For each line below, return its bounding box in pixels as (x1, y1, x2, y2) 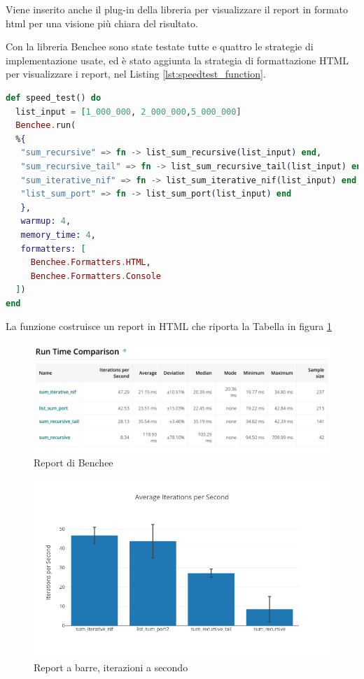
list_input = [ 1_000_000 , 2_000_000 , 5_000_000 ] (15, 106, 241, 117)
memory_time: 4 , (20, 229, 96, 240)
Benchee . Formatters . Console (30, 271, 161, 281)
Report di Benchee (34, 455, 113, 470)
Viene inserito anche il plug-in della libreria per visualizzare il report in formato (6, 2, 348, 16)
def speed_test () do (6, 92, 101, 103)
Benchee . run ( (15, 120, 76, 131)
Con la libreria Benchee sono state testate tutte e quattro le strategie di (6, 39, 314, 54)
